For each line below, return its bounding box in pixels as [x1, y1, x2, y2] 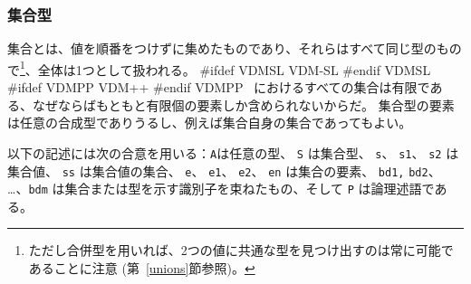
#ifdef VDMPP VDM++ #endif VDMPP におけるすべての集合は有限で [7, 78, 430, 97]
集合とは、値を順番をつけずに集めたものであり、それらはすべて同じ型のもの [7, 39, 462, 58]
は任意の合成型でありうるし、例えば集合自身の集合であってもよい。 [7, 113, 412, 132]
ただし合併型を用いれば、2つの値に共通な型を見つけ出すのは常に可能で [28, 241, 454, 260]
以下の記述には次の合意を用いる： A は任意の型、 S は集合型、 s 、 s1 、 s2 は [7, 143, 459, 162]
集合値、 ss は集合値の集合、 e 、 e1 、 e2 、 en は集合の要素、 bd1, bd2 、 [7, 161, 441, 180]
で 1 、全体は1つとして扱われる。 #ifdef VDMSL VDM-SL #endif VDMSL [7, 57, 431, 79]
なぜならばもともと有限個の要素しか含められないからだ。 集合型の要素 [32, 95, 455, 114]
